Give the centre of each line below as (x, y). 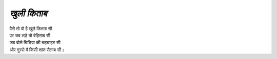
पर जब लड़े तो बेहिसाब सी (30, 35)
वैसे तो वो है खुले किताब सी (31, 28)
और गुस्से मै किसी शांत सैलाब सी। (37, 50)
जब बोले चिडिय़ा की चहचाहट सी (35, 43)
